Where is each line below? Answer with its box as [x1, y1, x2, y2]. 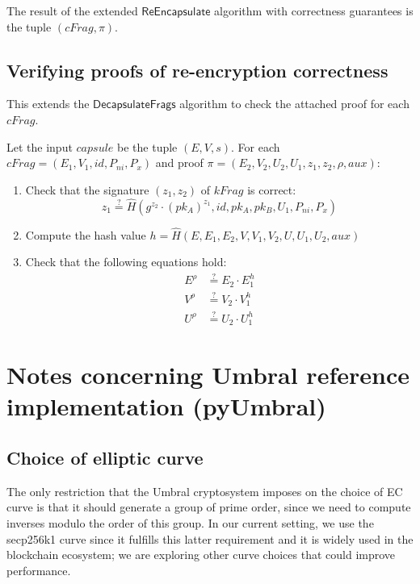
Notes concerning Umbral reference [6, 358, 409, 391]
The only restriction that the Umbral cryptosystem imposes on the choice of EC [6, 482, 403, 499]
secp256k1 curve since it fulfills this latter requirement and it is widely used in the [6, 530, 414, 547]
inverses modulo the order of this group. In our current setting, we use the [6, 515, 374, 532]
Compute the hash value [25, 226, 146, 243]
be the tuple [117, 138, 178, 155]
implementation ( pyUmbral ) [6, 390, 326, 423]
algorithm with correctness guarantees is [214, 2, 414, 19]
